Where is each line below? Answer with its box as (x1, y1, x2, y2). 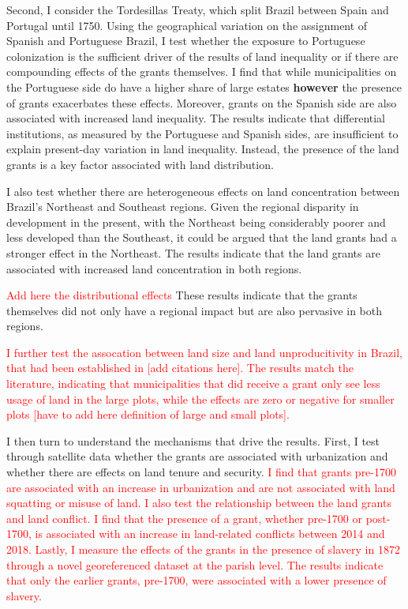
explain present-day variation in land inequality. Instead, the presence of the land (6, 141, 399, 157)
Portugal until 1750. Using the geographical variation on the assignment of (6, 17, 368, 33)
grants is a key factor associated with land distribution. (6, 156, 274, 172)
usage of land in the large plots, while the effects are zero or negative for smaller (6, 390, 395, 407)
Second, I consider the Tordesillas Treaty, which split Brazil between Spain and (6, 2, 389, 17)
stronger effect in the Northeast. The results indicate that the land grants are (6, 244, 380, 261)
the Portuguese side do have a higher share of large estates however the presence (6, 78, 402, 95)
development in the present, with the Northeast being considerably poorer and (6, 213, 386, 230)
